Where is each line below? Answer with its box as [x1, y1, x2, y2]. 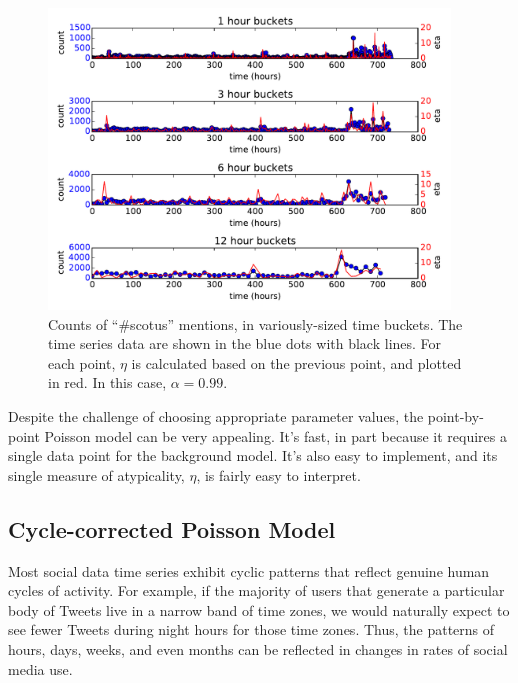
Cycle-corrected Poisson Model [8, 513, 336, 544]
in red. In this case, [48, 372, 167, 393]
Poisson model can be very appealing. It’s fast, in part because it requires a [44, 425, 507, 446]
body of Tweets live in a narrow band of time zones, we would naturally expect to [8, 599, 510, 620]
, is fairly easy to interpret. [196, 464, 361, 485]
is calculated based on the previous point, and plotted [131, 352, 462, 373]
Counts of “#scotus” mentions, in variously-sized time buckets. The [48, 313, 463, 334]
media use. [8, 658, 73, 679]
